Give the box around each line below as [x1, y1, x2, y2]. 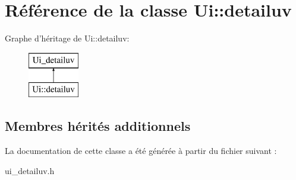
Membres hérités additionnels [5, 117, 191, 135]
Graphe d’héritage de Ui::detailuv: [5, 32, 130, 44]
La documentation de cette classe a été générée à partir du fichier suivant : [5, 144, 277, 157]
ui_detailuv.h [5, 164, 55, 176]
